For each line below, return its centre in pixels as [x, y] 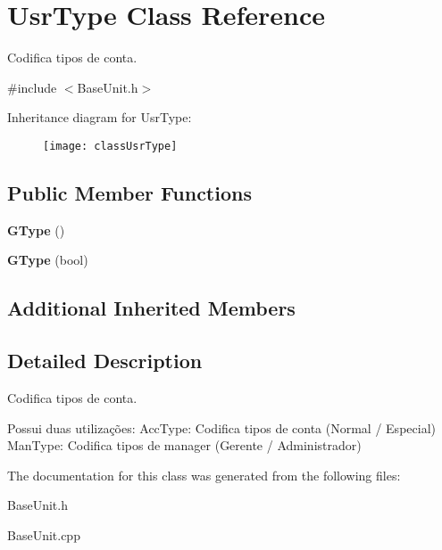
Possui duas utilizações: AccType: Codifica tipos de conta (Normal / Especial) [221, 427]
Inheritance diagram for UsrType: [100, 117]
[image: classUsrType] [110, 146]
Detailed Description [105, 361]
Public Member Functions [129, 192]
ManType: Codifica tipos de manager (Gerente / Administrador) [184, 445]
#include [32, 87]
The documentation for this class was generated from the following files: [204, 475]
